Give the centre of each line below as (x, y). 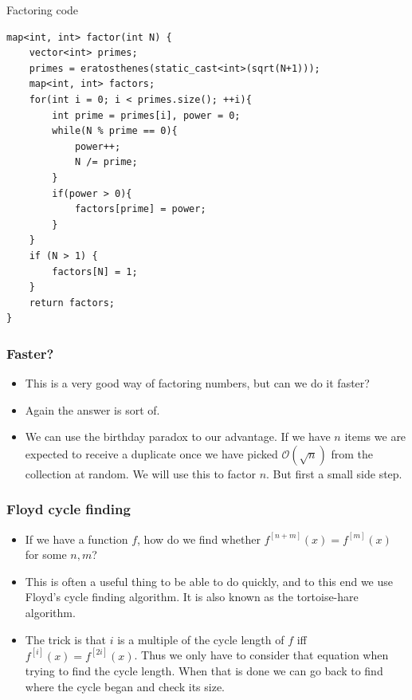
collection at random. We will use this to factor (140, 473)
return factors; (72, 303)
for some (46, 554)
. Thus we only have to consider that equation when (261, 655)
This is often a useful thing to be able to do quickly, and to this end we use (209, 581)
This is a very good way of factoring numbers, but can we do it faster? (197, 383)
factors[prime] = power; (140, 209)
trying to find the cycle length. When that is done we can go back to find (204, 671)
